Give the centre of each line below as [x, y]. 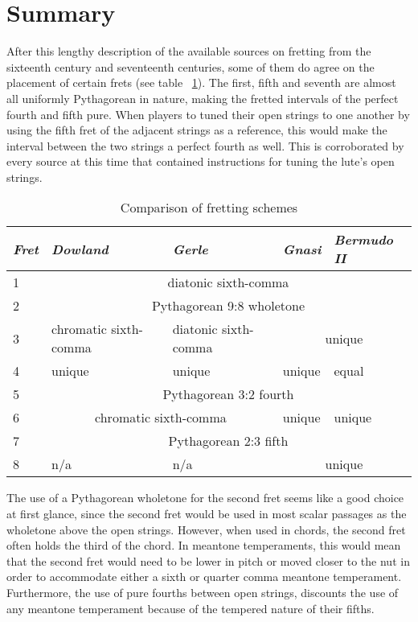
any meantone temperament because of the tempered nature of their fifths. [191, 608]
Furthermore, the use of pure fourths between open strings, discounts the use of [203, 593]
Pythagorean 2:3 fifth [228, 441]
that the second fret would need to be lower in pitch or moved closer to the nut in [208, 560]
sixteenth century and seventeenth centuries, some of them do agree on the [191, 66]
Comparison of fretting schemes [209, 208]
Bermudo [364, 240]
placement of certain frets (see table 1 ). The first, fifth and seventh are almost [201, 82]
